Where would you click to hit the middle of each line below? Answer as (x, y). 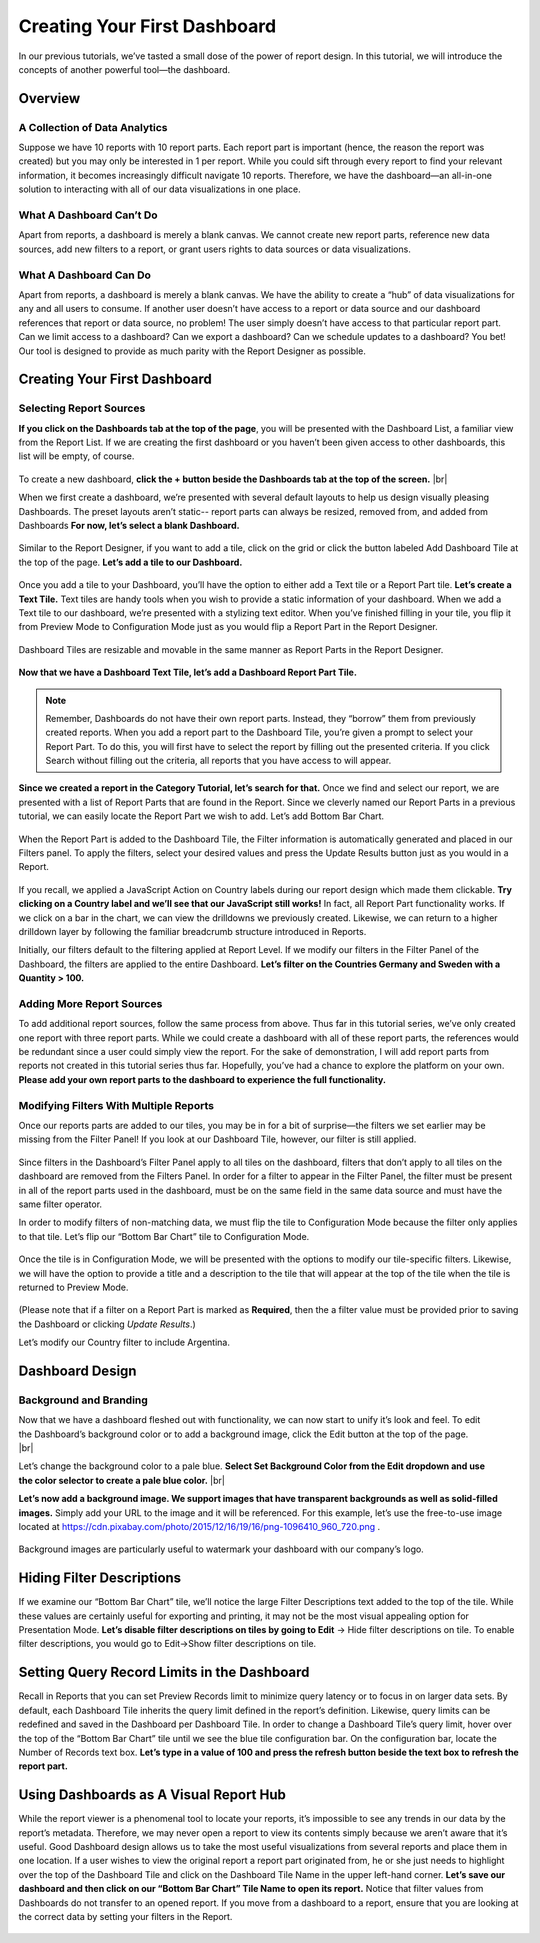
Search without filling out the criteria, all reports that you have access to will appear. (218, 761)
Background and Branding (83, 1400)
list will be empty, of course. (76, 456)
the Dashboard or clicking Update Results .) (107, 1324)
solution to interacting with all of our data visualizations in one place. (159, 189)
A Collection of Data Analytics (93, 127)
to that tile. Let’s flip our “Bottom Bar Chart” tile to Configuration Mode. (164, 1236)
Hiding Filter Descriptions (100, 1578)
